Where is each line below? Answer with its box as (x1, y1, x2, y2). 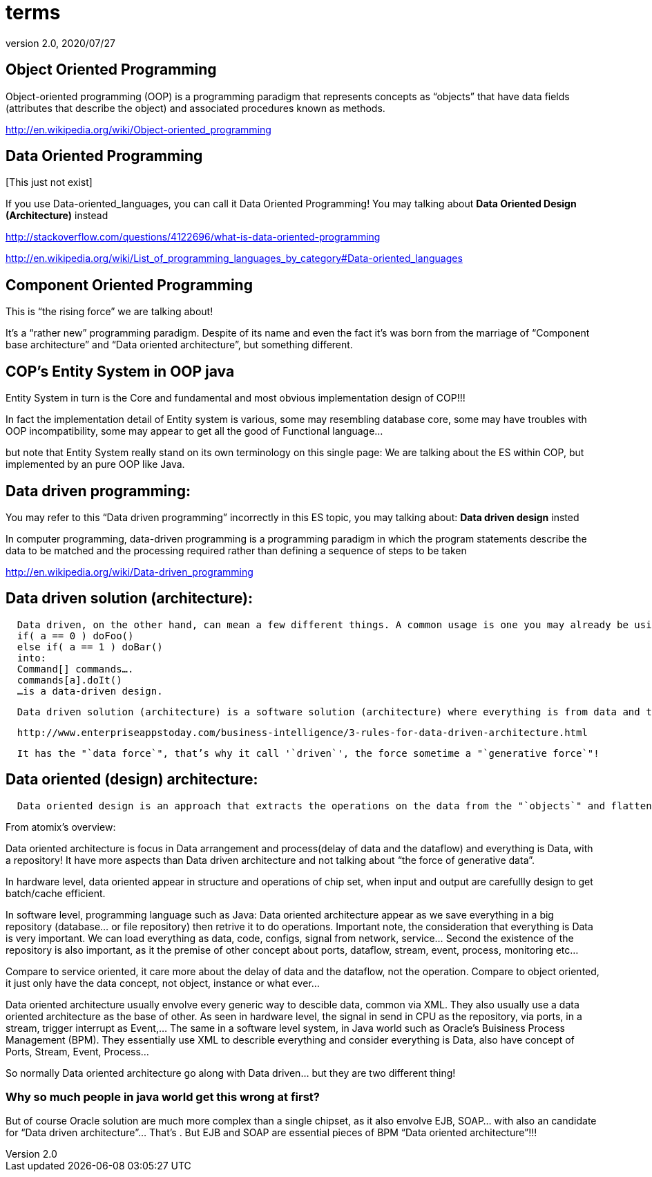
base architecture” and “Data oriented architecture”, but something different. (6, 339, 353, 351)
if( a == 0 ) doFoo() (17, 630, 134, 641)
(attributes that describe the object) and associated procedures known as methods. (6, 102, 385, 114)
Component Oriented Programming (6, 276, 253, 294)
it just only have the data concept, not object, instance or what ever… (6, 977, 320, 989)
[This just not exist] (6, 176, 93, 189)
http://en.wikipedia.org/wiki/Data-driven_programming (6, 565, 253, 578)
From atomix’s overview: (6, 820, 116, 833)
